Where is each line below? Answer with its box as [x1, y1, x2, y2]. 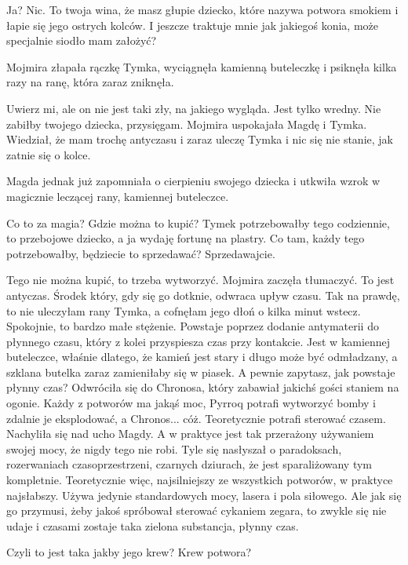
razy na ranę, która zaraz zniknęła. [6, 74, 174, 90]
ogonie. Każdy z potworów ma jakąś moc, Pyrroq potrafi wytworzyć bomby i [6, 395, 377, 411]
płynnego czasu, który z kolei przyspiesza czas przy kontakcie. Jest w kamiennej [6, 333, 391, 349]
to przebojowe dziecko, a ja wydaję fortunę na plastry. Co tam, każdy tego [6, 230, 365, 246]
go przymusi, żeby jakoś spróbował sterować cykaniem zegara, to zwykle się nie [6, 502, 387, 519]
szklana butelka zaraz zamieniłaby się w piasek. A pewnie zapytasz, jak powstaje [6, 363, 395, 380]
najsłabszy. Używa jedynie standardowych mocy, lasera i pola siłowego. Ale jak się [6, 487, 402, 503]
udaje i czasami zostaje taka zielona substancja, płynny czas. [6, 517, 299, 534]
